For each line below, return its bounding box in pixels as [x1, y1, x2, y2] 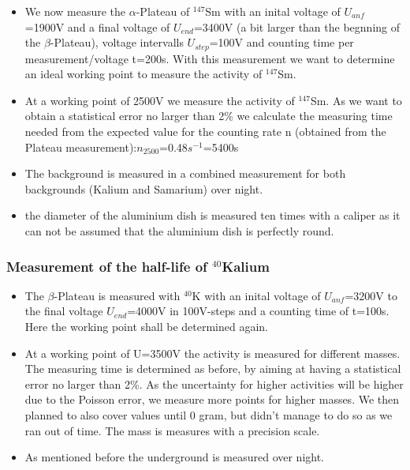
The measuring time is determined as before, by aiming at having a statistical [24, 360, 401, 377]
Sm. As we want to [310, 92, 402, 108]
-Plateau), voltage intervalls [50, 34, 184, 51]
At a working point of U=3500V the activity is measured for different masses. [24, 344, 401, 361]
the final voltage [24, 303, 103, 319]
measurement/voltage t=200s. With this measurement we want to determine [24, 50, 395, 66]
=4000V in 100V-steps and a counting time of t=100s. [127, 303, 389, 319]
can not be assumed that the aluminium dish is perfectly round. [24, 222, 334, 239]
